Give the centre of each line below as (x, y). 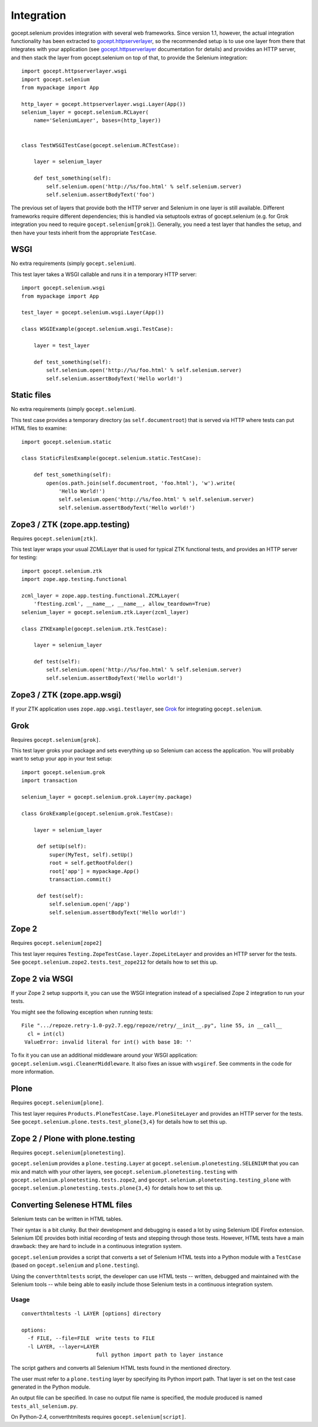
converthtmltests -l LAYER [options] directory (91, 1313)
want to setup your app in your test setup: (62, 759)
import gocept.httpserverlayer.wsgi (74, 71)
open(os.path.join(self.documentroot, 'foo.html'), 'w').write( (141, 483)
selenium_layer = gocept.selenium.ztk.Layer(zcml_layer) (105, 612)
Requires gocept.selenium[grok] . (56, 739)
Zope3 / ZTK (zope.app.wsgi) (66, 695)
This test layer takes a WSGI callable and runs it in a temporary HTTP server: (104, 274)
